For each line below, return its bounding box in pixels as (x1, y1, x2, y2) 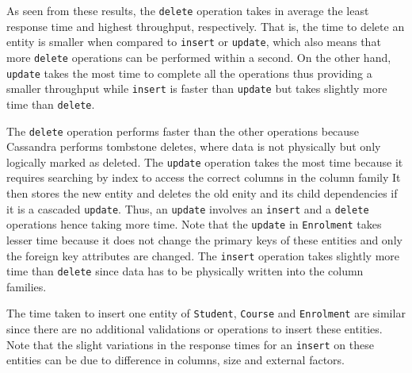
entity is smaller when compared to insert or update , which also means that (6, 33, 381, 50)
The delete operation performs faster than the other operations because (6, 122, 359, 139)
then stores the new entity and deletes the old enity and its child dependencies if (6, 185, 398, 202)
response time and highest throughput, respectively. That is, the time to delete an (6, 17, 405, 34)
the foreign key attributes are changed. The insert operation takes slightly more (6, 247, 400, 263)
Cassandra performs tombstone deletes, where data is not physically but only (6, 138, 381, 155)
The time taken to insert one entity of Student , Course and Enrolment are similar (6, 305, 406, 321)
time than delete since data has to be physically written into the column (6, 263, 364, 279)
